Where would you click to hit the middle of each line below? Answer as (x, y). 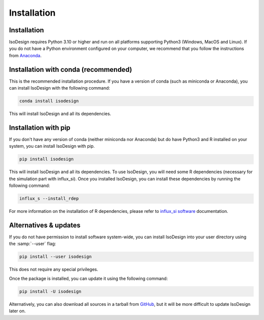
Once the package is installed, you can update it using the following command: (88, 278)
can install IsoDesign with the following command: (59, 88)
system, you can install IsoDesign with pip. (52, 146)
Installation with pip (40, 127)
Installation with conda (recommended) (70, 69)
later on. (17, 311)
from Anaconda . (25, 55)
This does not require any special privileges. (54, 270)
